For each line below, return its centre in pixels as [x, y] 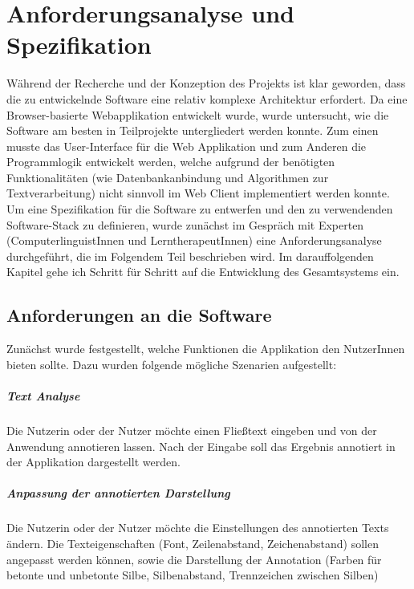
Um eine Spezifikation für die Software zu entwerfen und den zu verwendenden [200, 209]
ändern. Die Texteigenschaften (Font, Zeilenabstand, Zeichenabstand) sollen [193, 543]
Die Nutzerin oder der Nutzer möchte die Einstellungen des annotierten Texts [198, 528]
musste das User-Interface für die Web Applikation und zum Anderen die [187, 146]
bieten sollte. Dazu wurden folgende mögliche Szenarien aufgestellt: [172, 364]
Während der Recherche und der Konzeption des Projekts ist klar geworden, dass [206, 83]
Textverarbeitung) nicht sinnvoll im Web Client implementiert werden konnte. [198, 193]
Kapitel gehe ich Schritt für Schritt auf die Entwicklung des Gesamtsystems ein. [203, 272]
